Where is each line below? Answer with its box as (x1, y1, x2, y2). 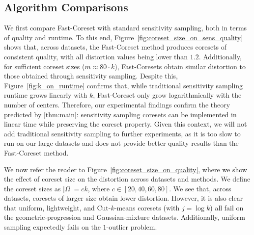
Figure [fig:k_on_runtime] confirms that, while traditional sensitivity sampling (4, 80, 243, 90)
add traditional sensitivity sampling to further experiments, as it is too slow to (4, 128, 241, 138)
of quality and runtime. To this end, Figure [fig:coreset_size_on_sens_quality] (4, 32, 243, 42)
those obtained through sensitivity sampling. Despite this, (4, 71, 178, 81)
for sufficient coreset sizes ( (4, 61, 85, 71)
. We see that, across (169, 183, 231, 193)
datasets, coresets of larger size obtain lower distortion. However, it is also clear (4, 193, 243, 203)
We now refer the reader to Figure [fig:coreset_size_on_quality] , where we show (4, 164, 247, 174)
